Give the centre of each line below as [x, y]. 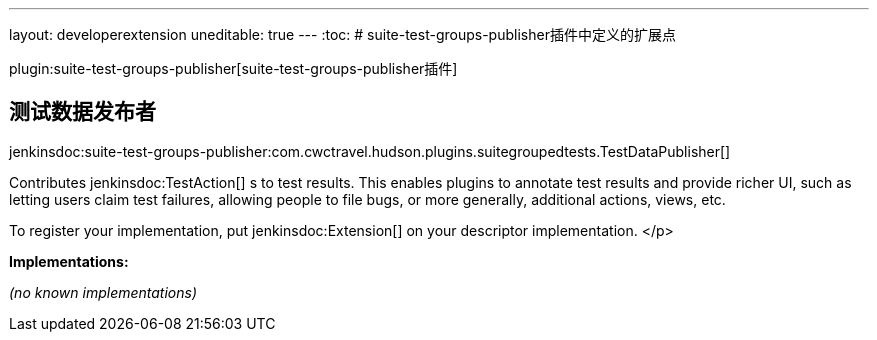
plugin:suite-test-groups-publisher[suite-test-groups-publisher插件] [233, 68]
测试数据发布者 [82, 112]
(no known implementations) [103, 292]
